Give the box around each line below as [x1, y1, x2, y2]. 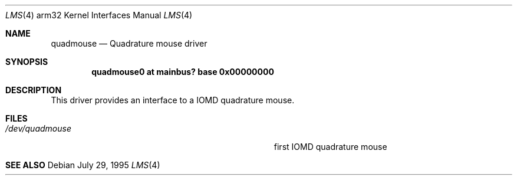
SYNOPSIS [5, 57, 48, 67]
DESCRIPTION [5, 85, 62, 95]
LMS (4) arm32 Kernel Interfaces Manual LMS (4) [5, 10, 193, 20]
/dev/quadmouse [5, 123, 71, 133]
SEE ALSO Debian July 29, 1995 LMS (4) [5, 160, 160, 170]
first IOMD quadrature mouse [274, 142, 387, 152]
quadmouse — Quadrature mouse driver [51, 38, 208, 48]
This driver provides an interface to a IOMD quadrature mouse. [51, 95, 295, 105]
